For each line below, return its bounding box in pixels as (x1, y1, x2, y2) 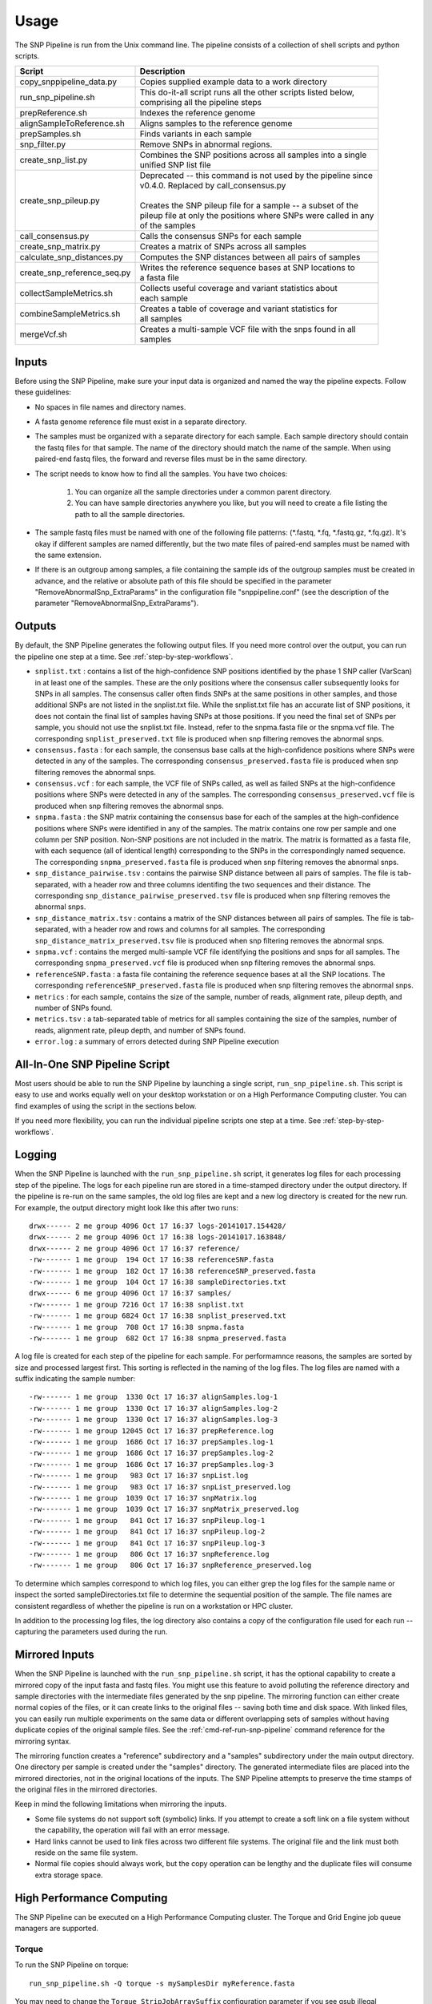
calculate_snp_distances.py (19, 252, 123, 263)
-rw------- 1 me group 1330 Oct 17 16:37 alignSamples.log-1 (29, 1392, 278, 1402)
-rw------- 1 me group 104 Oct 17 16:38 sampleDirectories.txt (29, 1277, 287, 1287)
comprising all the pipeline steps (139, 97, 262, 108)
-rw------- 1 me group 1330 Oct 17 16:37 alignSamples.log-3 (29, 1415, 278, 1424)
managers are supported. (14, 1924, 99, 1933)
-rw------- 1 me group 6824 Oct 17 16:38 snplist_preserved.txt (29, 1311, 287, 1320)
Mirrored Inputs (14, 1648, 95, 1662)
